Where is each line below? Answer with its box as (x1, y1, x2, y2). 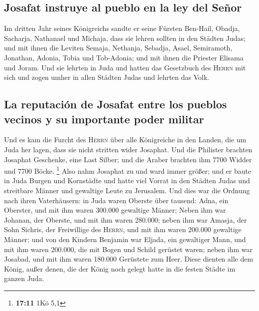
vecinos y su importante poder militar (4, 111, 204, 126)
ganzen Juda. (4, 273, 44, 284)
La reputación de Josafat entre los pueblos (4, 96, 227, 112)
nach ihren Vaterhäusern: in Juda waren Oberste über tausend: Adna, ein (4, 195, 229, 205)
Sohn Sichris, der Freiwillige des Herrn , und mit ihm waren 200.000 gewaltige (4, 224, 242, 235)
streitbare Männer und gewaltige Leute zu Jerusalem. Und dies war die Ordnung (4, 185, 250, 195)
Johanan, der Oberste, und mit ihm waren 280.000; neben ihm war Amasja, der (4, 214, 247, 225)
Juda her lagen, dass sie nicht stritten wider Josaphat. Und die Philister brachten (4, 144, 253, 154)
